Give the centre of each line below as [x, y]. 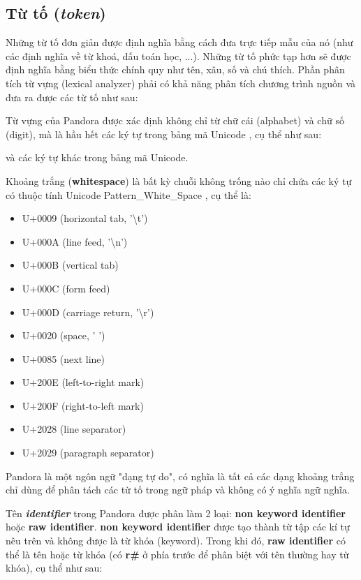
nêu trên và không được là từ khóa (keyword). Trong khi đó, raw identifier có [176, 541]
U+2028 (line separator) [74, 429]
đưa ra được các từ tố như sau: [72, 97]
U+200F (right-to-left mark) [83, 405]
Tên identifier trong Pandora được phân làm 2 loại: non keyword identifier [176, 513]
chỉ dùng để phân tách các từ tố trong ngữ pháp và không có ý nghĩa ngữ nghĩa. [178, 490]
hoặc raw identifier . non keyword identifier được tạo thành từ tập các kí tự [178, 527]
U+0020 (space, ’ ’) [64, 335]
